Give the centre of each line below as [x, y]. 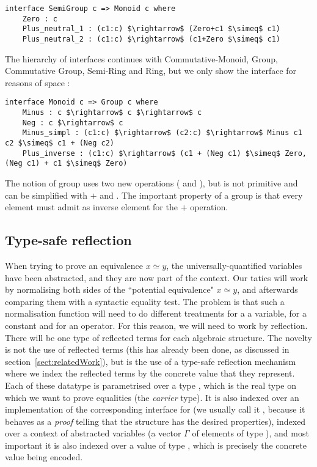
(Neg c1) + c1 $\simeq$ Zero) [66, 164]
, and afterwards [268, 289]
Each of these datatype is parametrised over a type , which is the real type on [151, 385]
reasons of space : [38, 82]
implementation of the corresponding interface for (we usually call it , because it [155, 409]
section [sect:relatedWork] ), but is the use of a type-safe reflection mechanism [151, 361]
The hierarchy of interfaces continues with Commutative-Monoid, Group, [141, 58]
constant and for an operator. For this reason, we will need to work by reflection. [156, 325]
